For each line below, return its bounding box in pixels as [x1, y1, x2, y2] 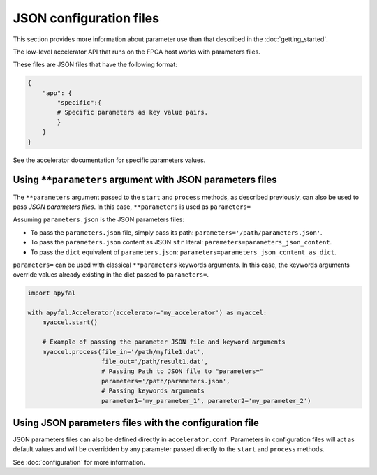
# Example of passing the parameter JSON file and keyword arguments [42, 338, 286, 346]
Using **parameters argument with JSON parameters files [13, 174, 277, 186]
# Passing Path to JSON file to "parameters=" [101, 367, 264, 375]
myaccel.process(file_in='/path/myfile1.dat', [42, 348, 205, 356]
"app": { [42, 89, 73, 97]
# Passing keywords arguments [101, 387, 205, 395]
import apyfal [27, 289, 76, 297]
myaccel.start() [42, 319, 98, 326]
